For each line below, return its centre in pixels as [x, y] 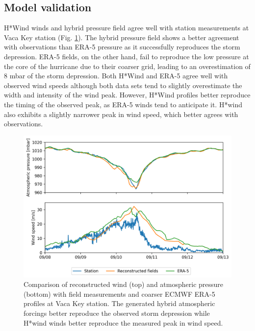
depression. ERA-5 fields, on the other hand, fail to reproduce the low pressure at [127, 56]
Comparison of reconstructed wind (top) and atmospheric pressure [124, 284]
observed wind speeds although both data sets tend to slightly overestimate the [123, 85]
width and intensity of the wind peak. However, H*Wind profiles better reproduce [127, 95]
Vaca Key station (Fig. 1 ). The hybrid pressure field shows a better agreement [122, 37]
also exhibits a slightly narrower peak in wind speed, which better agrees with [121, 114]
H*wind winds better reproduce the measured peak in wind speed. [123, 322]
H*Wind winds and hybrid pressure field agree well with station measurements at [127, 28]
